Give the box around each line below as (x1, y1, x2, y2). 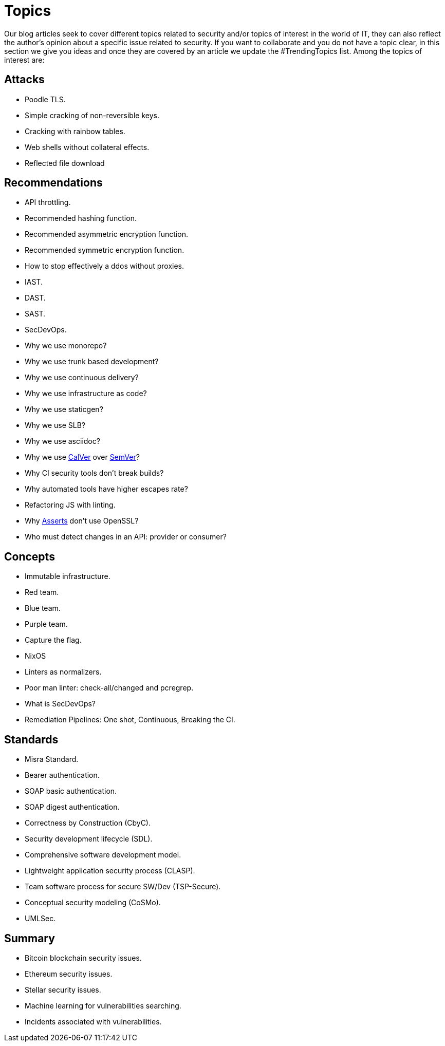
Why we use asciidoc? (25, 437, 100, 446)
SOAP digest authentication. (25, 802, 120, 812)
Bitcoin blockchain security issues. (25, 953, 142, 962)
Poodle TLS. (25, 95, 66, 104)
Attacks (4, 73, 45, 86)
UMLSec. (25, 914, 56, 923)
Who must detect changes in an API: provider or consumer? (25, 532, 227, 541)
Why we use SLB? (25, 421, 85, 430)
